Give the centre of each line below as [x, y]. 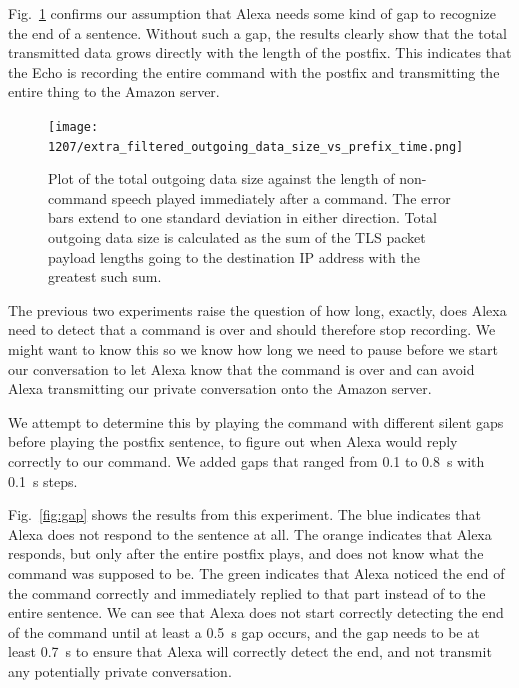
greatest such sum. [105, 276]
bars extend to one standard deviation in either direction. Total [242, 217]
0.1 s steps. [43, 480]
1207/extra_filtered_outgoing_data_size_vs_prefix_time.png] [256, 146]
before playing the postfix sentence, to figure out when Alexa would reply [233, 441]
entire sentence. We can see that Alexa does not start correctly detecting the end [256, 612]
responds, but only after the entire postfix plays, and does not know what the [246, 553]
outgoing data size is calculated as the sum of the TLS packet [237, 237]
